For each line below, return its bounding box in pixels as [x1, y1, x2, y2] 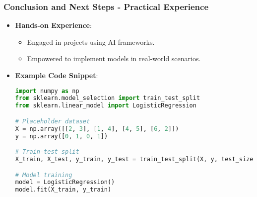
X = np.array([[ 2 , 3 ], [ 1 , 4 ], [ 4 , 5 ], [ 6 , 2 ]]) [15, 125, 179, 132]
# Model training [15, 171, 72, 179]
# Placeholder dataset [15, 117, 90, 125]
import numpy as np [15, 87, 79, 95]
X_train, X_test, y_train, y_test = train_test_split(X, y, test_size [15, 156, 254, 163]
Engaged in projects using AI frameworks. [27, 36, 155, 47]
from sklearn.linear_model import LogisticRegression [15, 102, 196, 109]
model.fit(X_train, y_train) [15, 186, 112, 194]
